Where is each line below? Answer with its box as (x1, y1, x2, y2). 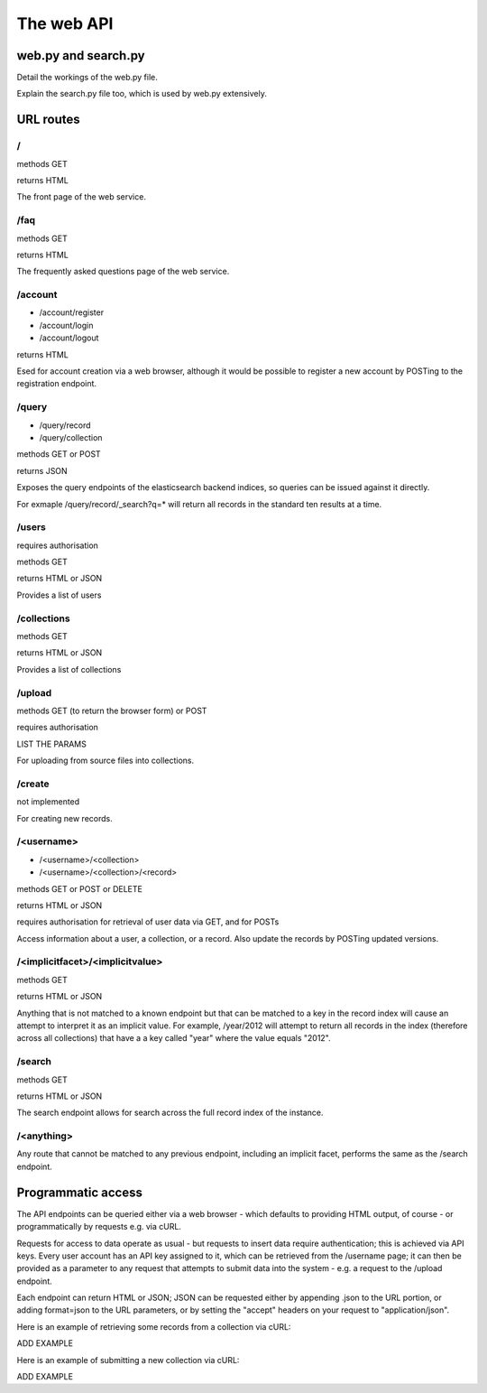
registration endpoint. (16, 378, 97, 389)
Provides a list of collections (16, 664, 122, 674)
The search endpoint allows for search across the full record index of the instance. (16, 1107, 324, 1119)
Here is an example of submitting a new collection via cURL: (16, 1354, 240, 1365)
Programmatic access (16, 1184, 143, 1200)
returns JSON (16, 465, 68, 476)
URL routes (16, 112, 80, 127)
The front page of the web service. (16, 191, 146, 202)
